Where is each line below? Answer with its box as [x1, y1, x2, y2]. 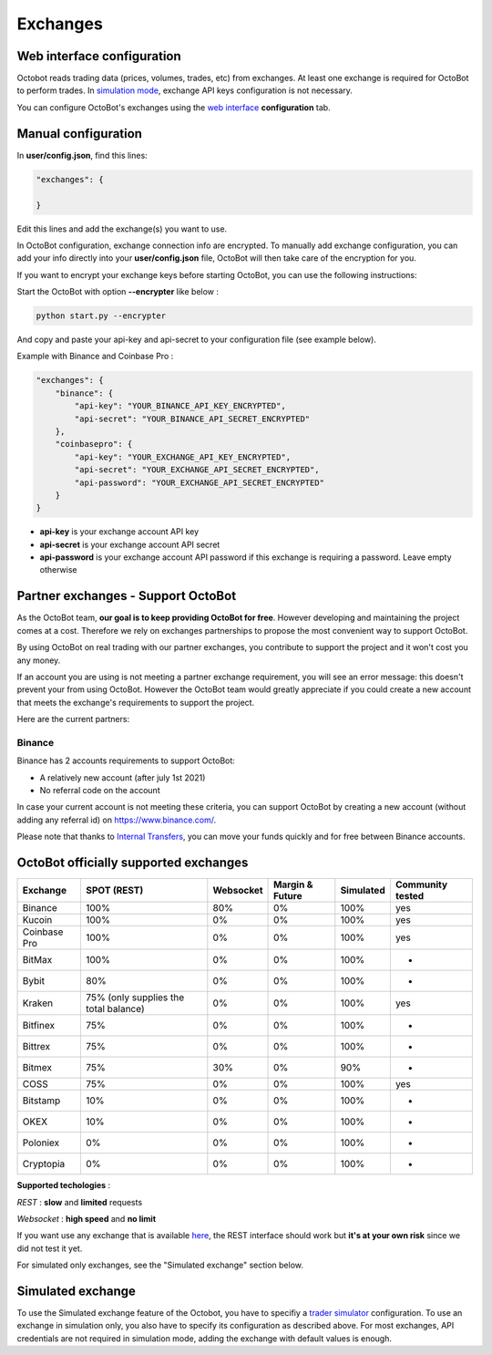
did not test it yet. [16, 1243, 83, 1254]
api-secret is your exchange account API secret [39, 539, 220, 550]
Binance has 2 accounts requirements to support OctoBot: [16, 755, 236, 766]
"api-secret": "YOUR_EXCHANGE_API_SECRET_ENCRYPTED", [74, 465, 320, 475]
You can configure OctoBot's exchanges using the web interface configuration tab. [16, 101, 332, 113]
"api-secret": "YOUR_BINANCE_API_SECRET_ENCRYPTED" [74, 413, 311, 424]
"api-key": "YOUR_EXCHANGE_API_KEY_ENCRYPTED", [74, 451, 292, 462]
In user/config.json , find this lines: [16, 150, 148, 160]
